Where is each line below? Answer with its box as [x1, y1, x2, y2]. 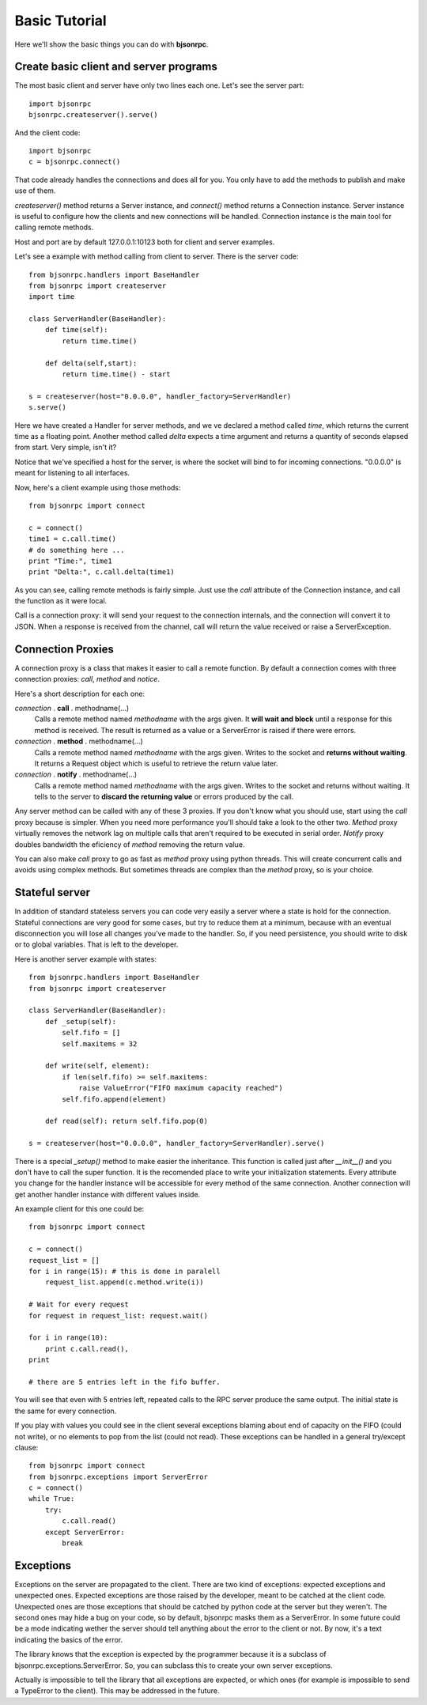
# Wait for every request [28, 1300, 130, 1309]
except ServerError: [44, 1527, 125, 1537]
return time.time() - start [62, 370, 171, 379]
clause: [14, 1442, 39, 1452]
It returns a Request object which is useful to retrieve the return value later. [34, 758, 278, 768]
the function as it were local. [14, 596, 108, 606]
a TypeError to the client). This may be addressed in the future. [14, 1686, 220, 1696]
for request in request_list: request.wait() [28, 1311, 209, 1320]
